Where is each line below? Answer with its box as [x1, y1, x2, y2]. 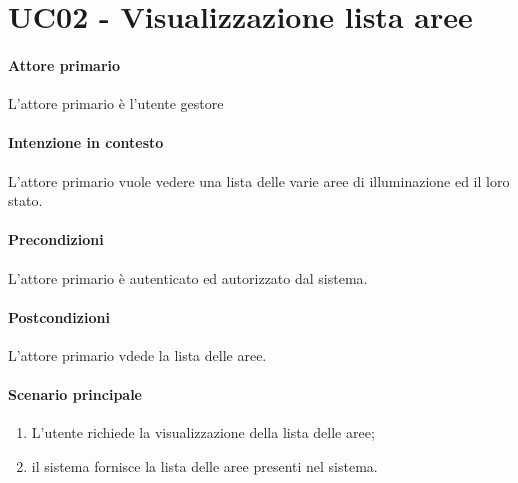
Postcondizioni [8, 306, 110, 327]
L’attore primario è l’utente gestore [8, 93, 224, 114]
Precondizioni [8, 229, 104, 250]
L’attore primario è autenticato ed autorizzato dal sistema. [8, 267, 368, 288]
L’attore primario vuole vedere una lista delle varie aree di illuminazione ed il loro [8, 170, 510, 191]
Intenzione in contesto [8, 132, 164, 153]
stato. [8, 190, 43, 211]
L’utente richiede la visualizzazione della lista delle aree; [31, 422, 375, 443]
